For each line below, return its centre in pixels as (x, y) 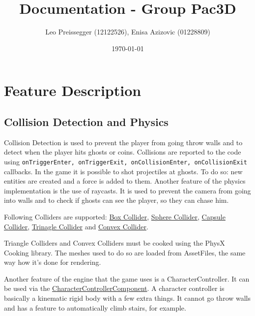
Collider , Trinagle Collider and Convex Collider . (76, 226)
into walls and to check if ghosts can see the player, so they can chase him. (116, 200)
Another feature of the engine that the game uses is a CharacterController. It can (127, 278)
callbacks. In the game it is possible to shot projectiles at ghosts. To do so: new (123, 171)
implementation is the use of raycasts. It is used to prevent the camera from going (127, 190)
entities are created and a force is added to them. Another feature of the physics (125, 181)
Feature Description (73, 90)
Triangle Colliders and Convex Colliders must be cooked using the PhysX (114, 243)
